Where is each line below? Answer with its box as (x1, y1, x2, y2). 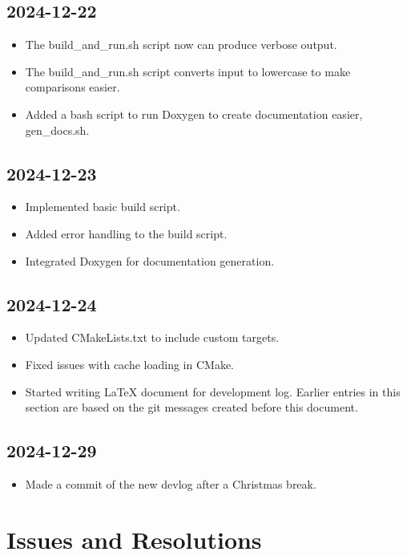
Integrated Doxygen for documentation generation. (25, 252, 275, 269)
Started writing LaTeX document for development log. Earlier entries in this (25, 383, 401, 400)
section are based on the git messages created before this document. (25, 399, 358, 416)
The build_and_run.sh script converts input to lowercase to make (25, 63, 351, 79)
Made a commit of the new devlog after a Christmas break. (25, 475, 316, 492)
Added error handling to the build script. (25, 225, 228, 241)
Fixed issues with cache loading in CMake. (25, 355, 234, 372)
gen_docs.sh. (25, 121, 90, 138)
